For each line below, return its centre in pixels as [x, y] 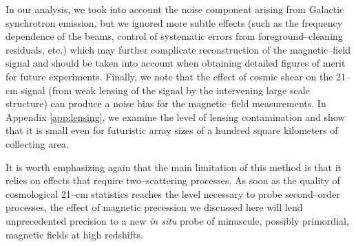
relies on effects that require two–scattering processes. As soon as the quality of [173, 180]
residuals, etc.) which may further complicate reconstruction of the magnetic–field [178, 49]
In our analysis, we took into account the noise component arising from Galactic [175, 9]
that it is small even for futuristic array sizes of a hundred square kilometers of [172, 130]
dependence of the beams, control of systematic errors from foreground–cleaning [174, 36]
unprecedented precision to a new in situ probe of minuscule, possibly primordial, [177, 220]
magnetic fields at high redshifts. [74, 234]
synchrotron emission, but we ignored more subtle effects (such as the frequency [174, 22]
